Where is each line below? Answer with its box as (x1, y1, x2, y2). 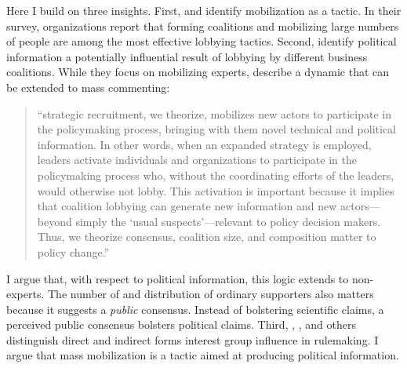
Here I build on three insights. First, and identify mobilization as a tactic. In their (6, 2, 402, 18)
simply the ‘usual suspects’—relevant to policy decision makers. (75, 213, 381, 229)
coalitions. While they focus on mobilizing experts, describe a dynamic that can (6, 64, 390, 80)
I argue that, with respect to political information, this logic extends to (6, 270, 349, 286)
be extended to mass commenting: (6, 78, 170, 95)
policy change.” (37, 243, 110, 260)
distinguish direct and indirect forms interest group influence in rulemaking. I (6, 331, 379, 348)
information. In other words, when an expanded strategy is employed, (37, 136, 372, 152)
